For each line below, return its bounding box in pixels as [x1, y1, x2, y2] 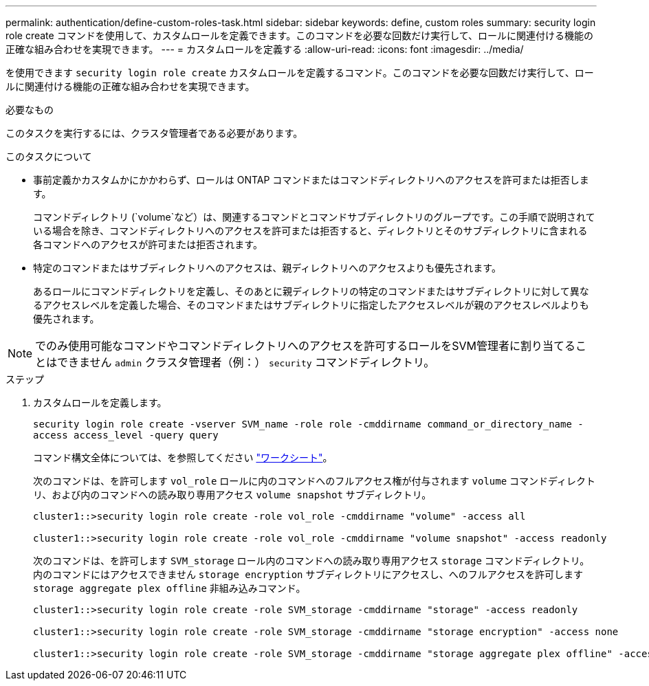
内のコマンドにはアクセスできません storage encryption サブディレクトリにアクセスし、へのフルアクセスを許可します [33, 568, 584, 580]
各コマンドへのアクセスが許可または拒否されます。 [33, 239, 263, 250]
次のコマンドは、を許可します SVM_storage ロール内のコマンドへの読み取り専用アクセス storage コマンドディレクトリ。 [33, 555, 590, 566]
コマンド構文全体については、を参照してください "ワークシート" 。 [33, 452, 333, 463]
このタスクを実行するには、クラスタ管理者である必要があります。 [5, 127, 303, 139]
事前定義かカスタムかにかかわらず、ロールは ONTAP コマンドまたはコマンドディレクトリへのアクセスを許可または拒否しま [33, 174, 589, 186]
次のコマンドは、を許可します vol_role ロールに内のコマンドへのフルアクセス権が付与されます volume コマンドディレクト [33, 475, 596, 487]
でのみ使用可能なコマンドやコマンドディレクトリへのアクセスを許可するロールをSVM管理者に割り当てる [35, 339, 575, 353]
